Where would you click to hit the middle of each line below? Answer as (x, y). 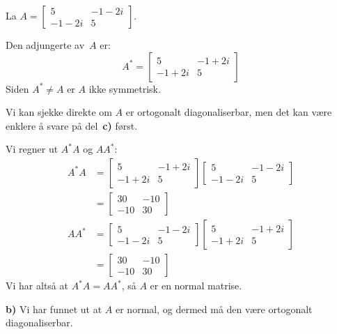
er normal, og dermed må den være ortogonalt (214, 309)
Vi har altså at (37, 286)
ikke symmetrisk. (125, 88)
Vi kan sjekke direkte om (59, 112)
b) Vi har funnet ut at (54, 309)
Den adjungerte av (45, 45)
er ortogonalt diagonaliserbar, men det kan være (229, 112)
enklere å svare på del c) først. (72, 125)
